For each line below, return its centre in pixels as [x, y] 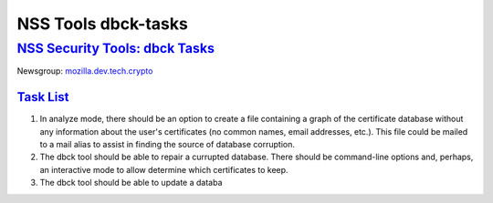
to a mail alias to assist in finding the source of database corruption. [168, 145]
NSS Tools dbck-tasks [103, 24]
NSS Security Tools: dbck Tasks [115, 48]
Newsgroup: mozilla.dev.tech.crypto [85, 71]
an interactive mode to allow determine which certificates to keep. [164, 169]
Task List [43, 97]
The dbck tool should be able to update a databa [131, 183]
